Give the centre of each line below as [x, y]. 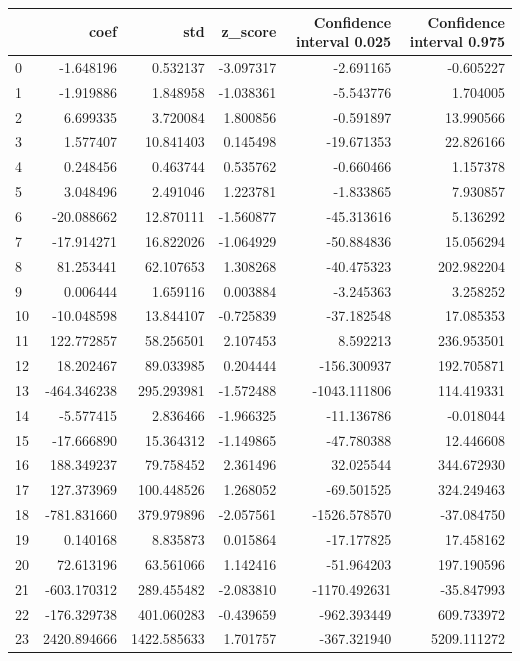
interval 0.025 [343, 41]
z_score [249, 31]
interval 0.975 [457, 41]
